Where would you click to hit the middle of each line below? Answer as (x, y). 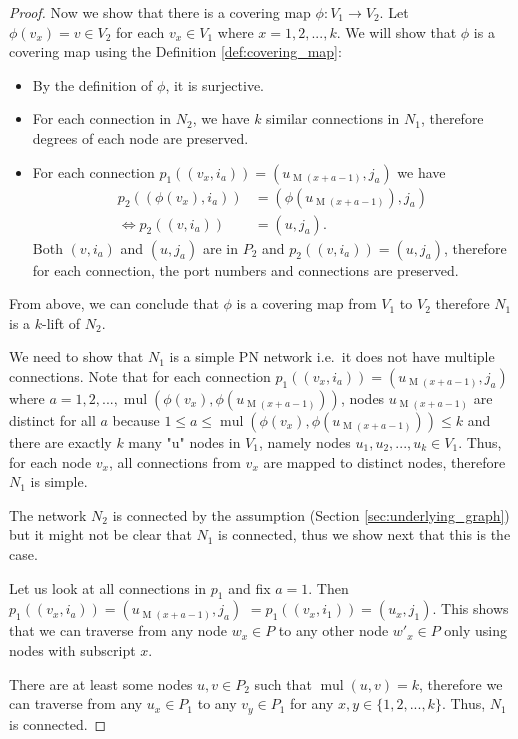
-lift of (61, 322)
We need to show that (76, 356)
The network (48, 514)
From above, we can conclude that (114, 303)
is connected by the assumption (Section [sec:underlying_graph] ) (311, 514)
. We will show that (396, 31)
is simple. (59, 481)
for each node (50, 461)
